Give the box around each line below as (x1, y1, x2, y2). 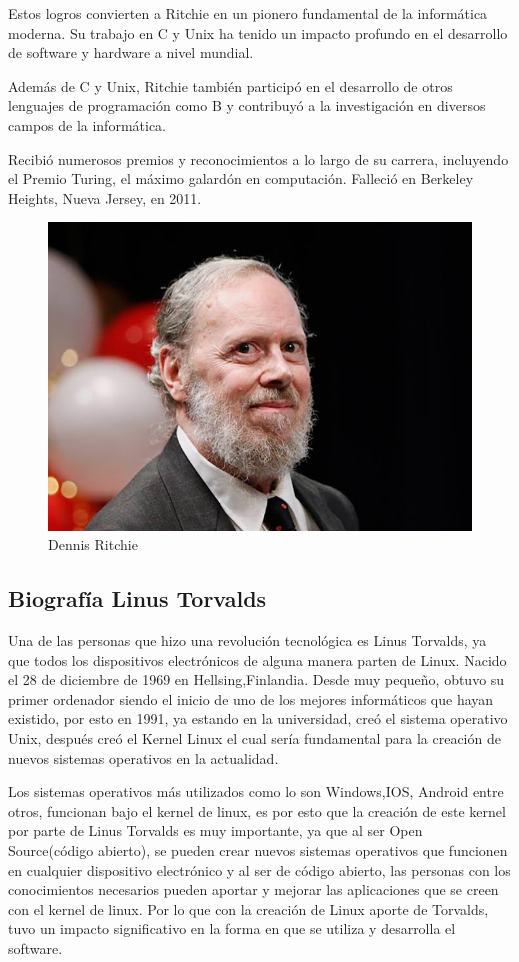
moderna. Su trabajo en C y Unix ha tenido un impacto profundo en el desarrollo (8, 22, 508, 43)
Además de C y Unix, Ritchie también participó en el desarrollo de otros (8, 75, 453, 96)
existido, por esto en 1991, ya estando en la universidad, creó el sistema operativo (8, 708, 508, 729)
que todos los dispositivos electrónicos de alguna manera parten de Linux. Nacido (8, 649, 507, 670)
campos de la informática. (8, 114, 167, 135)
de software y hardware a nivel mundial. (8, 42, 254, 63)
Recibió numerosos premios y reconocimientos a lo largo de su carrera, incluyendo (8, 148, 509, 169)
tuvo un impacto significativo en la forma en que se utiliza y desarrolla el (8, 918, 456, 939)
